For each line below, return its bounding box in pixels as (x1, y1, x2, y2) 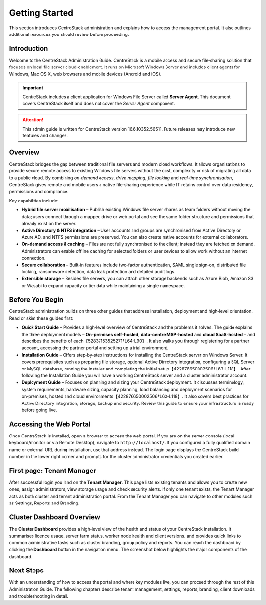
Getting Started (9, 7, 74, 18)
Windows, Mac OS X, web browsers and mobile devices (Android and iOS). (9, 71, 162, 77)
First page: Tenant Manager (9, 466, 96, 475)
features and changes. (22, 133, 68, 138)
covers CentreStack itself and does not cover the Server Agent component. (22, 101, 175, 106)
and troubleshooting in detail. (9, 593, 68, 599)
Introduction (9, 44, 48, 53)
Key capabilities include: (9, 198, 59, 203)
